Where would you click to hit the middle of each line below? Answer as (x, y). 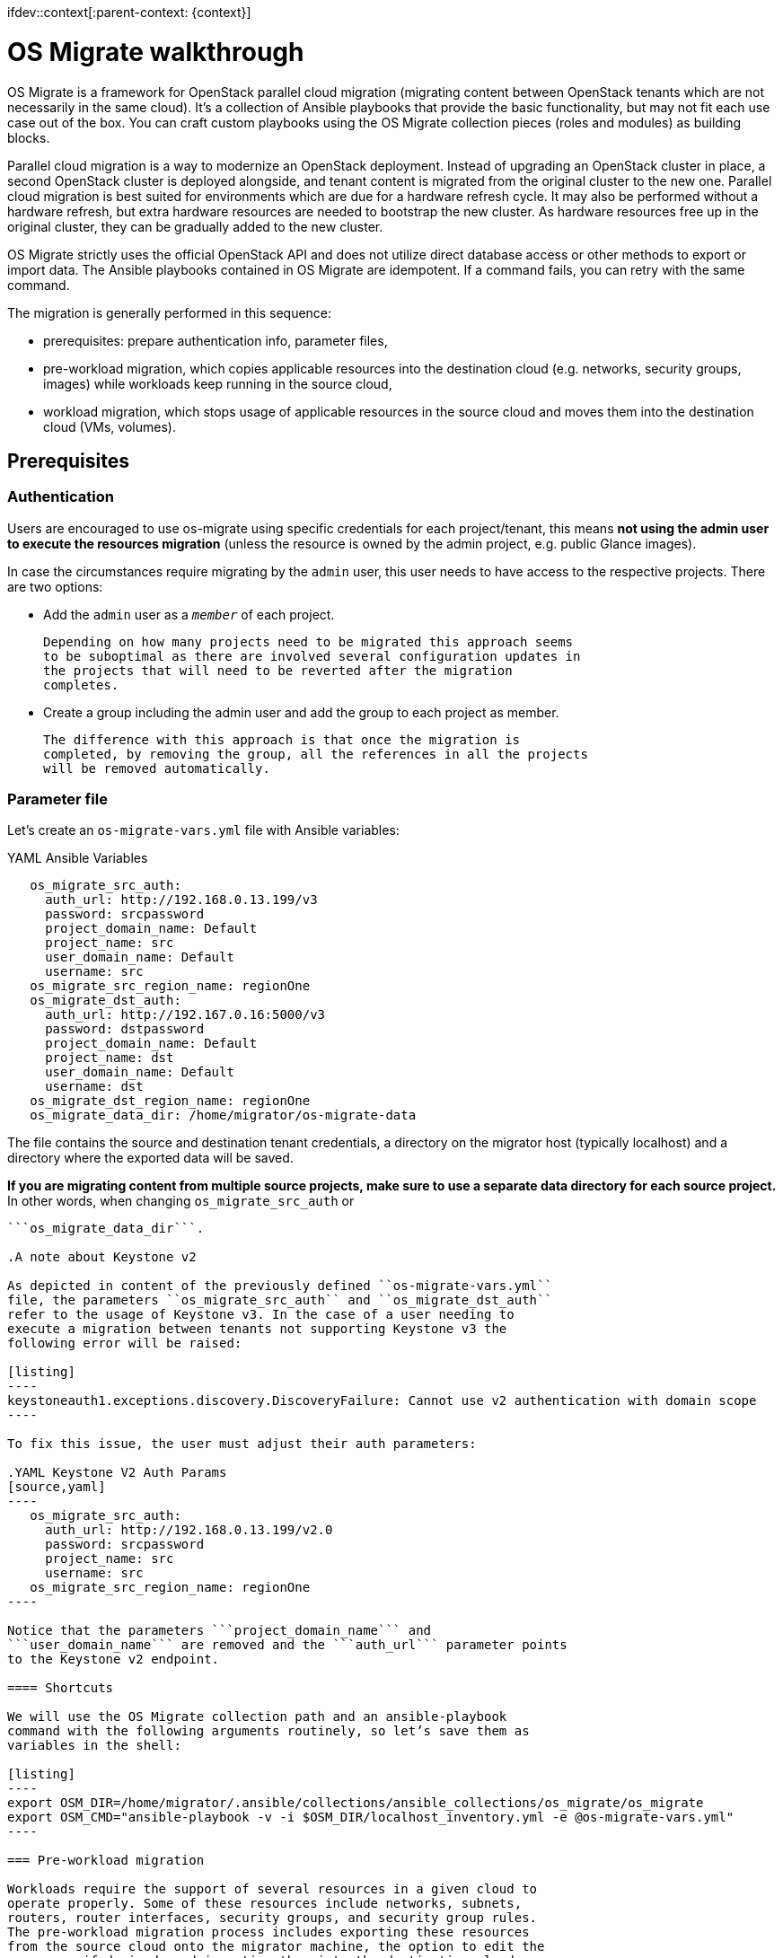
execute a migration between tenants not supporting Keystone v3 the (257, 1329)
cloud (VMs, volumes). (110, 426)
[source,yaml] (57, 1487)
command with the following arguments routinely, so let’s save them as (268, 1731)
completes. (81, 685)
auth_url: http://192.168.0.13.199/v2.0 (189, 1530)
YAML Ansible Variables (78, 858)
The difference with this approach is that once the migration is (282, 739)
